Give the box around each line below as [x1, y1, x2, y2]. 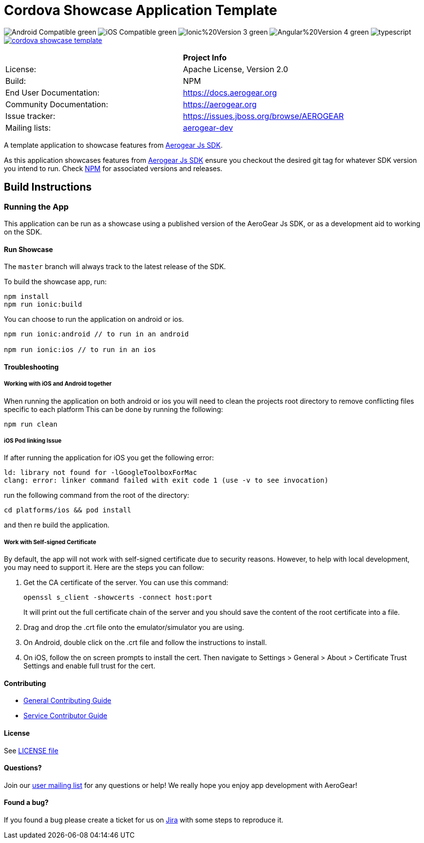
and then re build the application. [4, 521, 110, 529]
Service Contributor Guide [23, 711, 108, 720]
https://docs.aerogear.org [183, 87, 277, 98]
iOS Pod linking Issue [4, 437, 62, 444]
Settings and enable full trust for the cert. [23, 662, 155, 670]
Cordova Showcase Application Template [4, 2, 277, 19]
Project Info [183, 52, 227, 62]
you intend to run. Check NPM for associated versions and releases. [4, 164, 223, 173]
